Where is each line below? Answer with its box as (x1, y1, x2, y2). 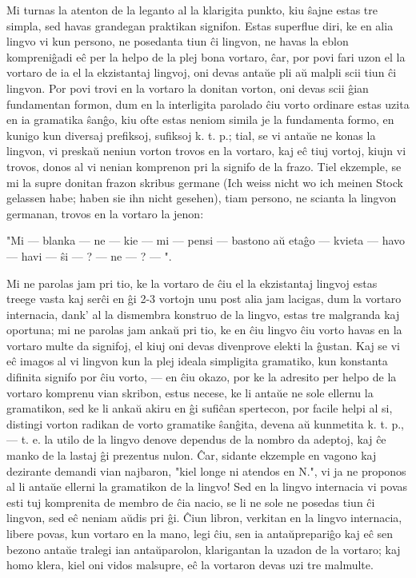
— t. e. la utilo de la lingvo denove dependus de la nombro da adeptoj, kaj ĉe (6, 431, 386, 448)
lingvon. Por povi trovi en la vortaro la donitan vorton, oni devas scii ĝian (6, 79, 369, 96)
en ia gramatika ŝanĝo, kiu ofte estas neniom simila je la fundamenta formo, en (6, 111, 394, 128)
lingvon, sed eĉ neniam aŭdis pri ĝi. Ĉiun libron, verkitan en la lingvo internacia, (6, 509, 402, 526)
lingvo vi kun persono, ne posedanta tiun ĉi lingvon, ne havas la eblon (6, 33, 349, 50)
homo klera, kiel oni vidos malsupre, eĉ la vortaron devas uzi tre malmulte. (6, 556, 374, 573)
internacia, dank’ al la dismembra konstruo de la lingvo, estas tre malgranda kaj (6, 305, 400, 322)
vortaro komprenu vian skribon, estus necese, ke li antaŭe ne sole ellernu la (6, 384, 374, 401)
